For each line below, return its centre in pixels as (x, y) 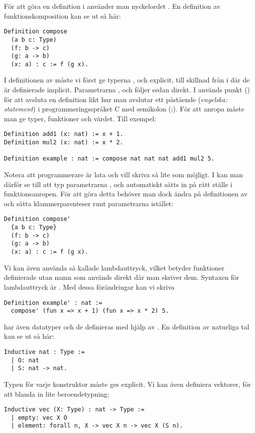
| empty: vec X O (39, 418)
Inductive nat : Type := (44, 352)
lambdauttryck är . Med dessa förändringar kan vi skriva (89, 286)
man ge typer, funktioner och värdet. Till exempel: (80, 118)
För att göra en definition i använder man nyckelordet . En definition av (112, 6)
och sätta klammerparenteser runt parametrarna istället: (89, 203)
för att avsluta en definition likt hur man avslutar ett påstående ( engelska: (116, 99)
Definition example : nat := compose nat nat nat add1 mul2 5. (109, 159)
